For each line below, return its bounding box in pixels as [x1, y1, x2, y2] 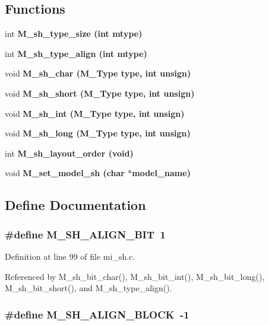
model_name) [132, 167, 191, 179]
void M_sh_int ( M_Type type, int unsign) [5, 107, 185, 119]
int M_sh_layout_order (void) [5, 146, 134, 159]
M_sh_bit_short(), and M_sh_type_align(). [5, 282, 172, 294]
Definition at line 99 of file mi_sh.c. [5, 250, 135, 262]
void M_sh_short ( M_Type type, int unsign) [5, 87, 195, 99]
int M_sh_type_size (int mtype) [5, 27, 143, 40]
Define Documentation [5, 196, 146, 214]
